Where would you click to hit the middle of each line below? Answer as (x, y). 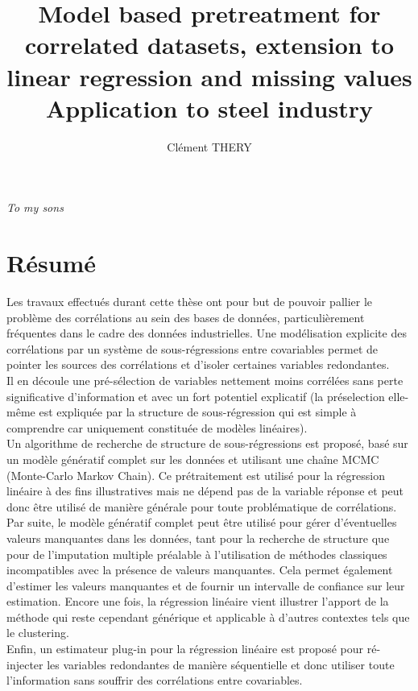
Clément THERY (209, 146)
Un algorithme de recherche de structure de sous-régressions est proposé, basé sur (207, 443)
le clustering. (38, 633)
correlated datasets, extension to (209, 45)
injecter (25, 664)
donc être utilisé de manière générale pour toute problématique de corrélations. (202, 506)
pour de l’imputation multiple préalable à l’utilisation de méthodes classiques (197, 554)
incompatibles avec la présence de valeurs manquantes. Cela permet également (200, 570)
